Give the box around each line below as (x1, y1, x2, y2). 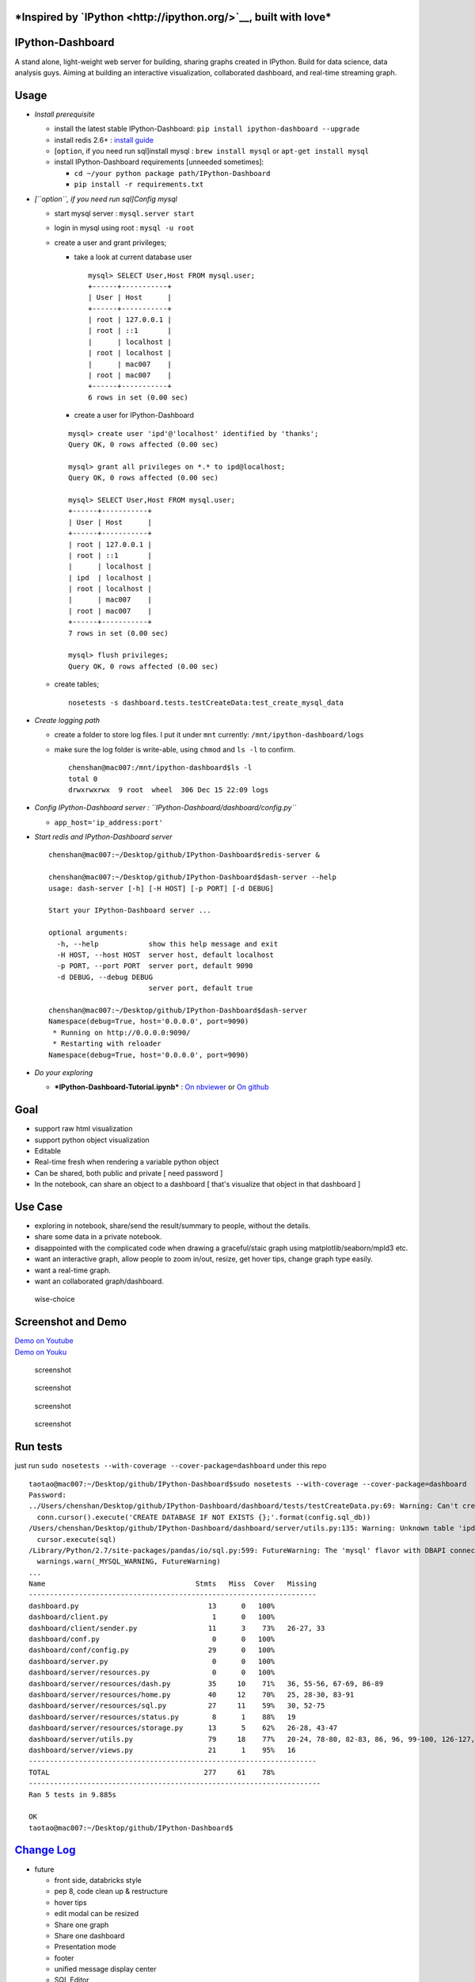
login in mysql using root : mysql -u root (54, 223, 195, 233)
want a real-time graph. (34, 1265, 111, 1275)
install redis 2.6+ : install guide (54, 135, 154, 144)
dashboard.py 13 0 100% (28, 1601, 275, 1610)
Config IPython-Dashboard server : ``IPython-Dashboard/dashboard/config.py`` (34, 803, 297, 813)
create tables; (54, 679, 99, 689)
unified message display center (54, 1965, 158, 1974)
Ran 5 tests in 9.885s (28, 1790, 117, 1799)
